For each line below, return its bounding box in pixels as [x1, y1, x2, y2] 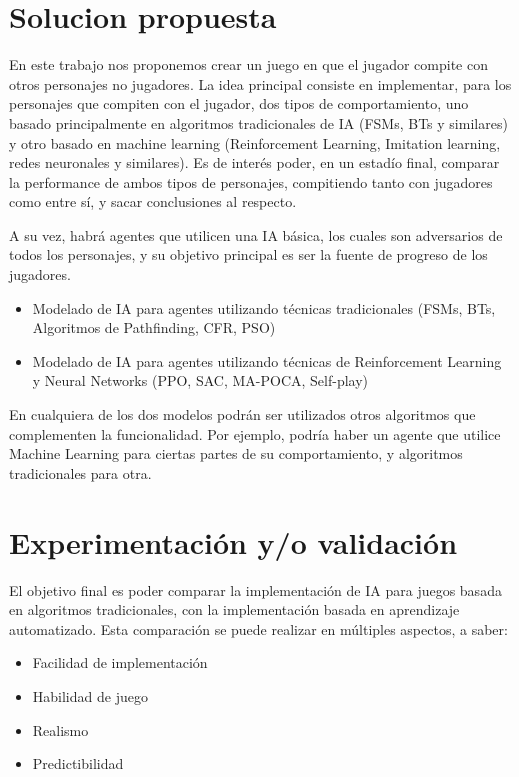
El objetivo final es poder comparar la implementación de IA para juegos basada [9, 579, 502, 600]
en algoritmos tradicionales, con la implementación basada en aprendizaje [9, 599, 460, 620]
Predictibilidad [32, 753, 124, 774]
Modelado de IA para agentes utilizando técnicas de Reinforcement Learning [32, 350, 502, 371]
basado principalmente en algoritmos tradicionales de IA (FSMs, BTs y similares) [9, 112, 508, 133]
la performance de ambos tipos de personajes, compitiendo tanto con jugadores [9, 171, 493, 192]
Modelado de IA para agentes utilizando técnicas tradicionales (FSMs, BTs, [32, 297, 496, 318]
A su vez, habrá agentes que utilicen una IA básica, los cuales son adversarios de [9, 224, 503, 245]
